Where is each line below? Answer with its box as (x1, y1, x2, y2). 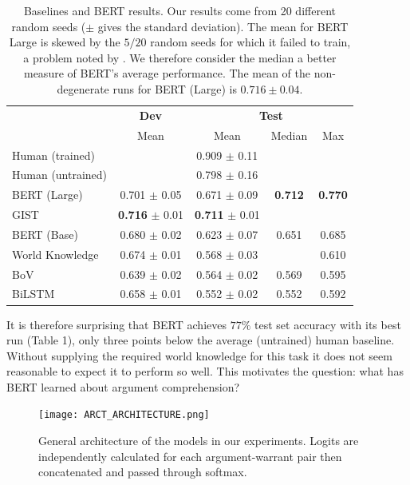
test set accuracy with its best (254, 316, 401, 332)
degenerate (57, 80, 109, 97)
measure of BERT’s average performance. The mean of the (23, 65, 310, 81)
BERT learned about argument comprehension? (6, 378, 240, 395)
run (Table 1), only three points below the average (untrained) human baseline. (6, 332, 395, 348)
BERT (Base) (12, 225, 78, 242)
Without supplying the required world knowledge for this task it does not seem (6, 347, 392, 364)
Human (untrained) (12, 166, 108, 183)
